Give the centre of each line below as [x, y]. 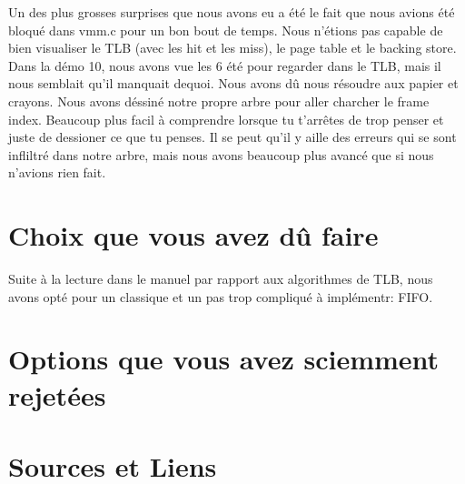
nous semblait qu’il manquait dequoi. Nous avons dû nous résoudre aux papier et [233, 83]
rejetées [57, 394]
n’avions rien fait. [57, 172]
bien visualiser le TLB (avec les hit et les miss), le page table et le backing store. [232, 48]
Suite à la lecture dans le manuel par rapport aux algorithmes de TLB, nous [221, 279]
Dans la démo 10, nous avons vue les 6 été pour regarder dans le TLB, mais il [225, 65]
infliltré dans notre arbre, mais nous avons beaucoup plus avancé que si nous [221, 154]
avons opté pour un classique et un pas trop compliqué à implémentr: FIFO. [221, 296]
